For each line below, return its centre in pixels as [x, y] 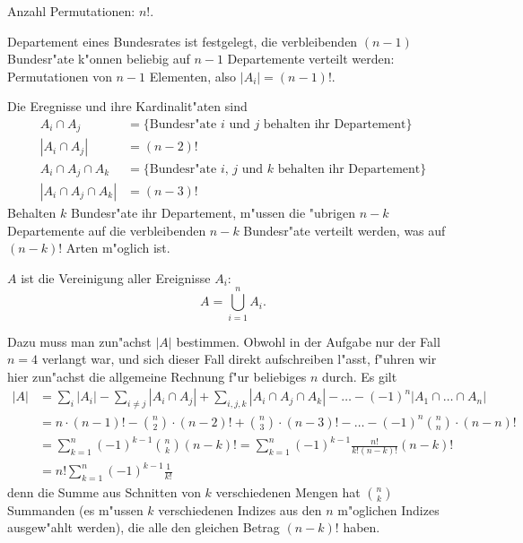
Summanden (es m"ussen [75, 509]
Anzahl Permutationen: [71, 11]
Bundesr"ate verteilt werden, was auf [344, 230]
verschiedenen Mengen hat [288, 491]
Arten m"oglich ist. [118, 248]
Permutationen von [60, 76]
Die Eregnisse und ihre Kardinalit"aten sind [127, 106]
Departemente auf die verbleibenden [107, 230]
